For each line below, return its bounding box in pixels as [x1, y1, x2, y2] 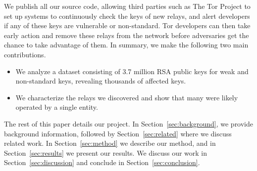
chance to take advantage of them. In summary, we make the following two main [4, 40, 249, 50]
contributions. [4, 49, 46, 59]
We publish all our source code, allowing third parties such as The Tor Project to [4, 1, 251, 11]
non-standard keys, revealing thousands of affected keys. [15, 76, 186, 86]
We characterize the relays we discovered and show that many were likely [15, 92, 238, 102]
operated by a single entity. [15, 102, 98, 112]
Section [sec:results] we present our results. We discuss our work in [4, 147, 207, 158]
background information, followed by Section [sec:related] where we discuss [4, 128, 232, 138]
